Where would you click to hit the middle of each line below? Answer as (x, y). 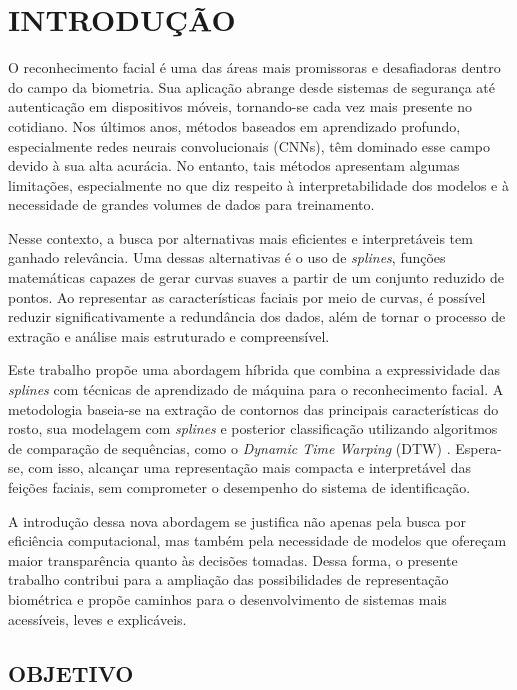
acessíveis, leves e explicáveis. (97, 618)
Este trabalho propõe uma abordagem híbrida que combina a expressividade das (254, 369)
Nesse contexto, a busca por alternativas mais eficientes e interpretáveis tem (240, 237)
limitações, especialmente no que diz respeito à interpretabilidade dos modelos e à (258, 184)
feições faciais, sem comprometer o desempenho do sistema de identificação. (239, 487)
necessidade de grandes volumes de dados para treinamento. (191, 204)
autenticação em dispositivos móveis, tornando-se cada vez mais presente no (240, 106)
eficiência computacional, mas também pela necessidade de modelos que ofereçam (257, 540)
